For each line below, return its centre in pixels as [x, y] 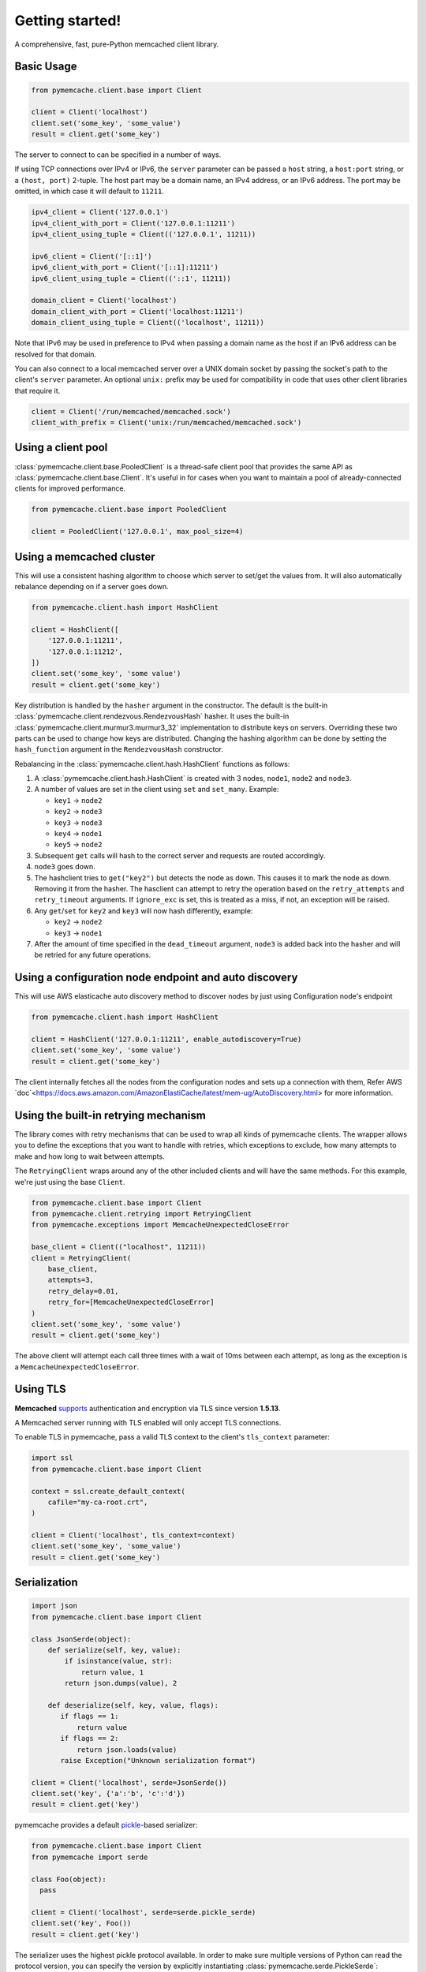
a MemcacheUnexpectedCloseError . [77, 1367]
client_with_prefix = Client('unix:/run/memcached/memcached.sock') [166, 423]
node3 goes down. [65, 867]
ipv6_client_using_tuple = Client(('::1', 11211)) [131, 278]
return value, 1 [112, 1672]
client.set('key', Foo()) [81, 1923]
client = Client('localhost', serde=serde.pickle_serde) [144, 1912]
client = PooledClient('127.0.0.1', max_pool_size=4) [137, 532]
